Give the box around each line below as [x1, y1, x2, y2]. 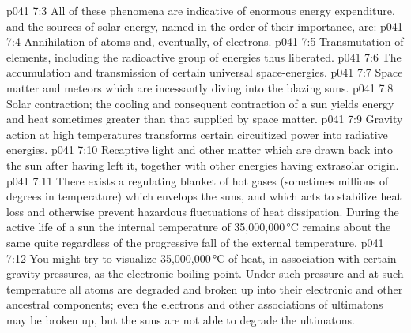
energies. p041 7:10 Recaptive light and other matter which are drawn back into [6, 141, 393, 158]
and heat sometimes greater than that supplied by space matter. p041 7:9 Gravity [6, 110, 403, 127]
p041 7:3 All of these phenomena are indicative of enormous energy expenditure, [6, 2, 395, 18]
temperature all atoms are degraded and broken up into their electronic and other [6, 280, 403, 297]
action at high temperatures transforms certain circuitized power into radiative [6, 125, 388, 142]
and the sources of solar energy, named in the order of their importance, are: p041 [6, 17, 403, 34]
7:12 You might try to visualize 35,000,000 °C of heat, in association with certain [6, 249, 397, 266]
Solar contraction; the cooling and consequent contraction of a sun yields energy [6, 95, 394, 111]
